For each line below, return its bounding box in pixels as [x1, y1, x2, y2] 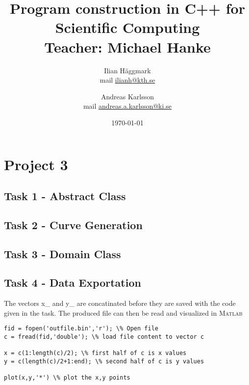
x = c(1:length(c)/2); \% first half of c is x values [4, 350, 187, 357]
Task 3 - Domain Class [4, 246, 121, 261]
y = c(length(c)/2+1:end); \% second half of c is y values [4, 358, 204, 365]
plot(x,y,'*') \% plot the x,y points [4, 374, 130, 382]
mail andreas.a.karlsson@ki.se [83, 101, 172, 111]
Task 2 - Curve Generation [4, 217, 143, 232]
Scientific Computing [55, 17, 200, 37]
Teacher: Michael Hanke [44, 36, 211, 57]
